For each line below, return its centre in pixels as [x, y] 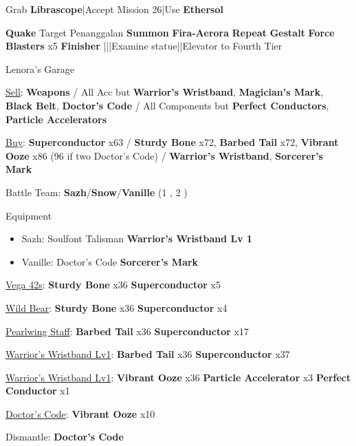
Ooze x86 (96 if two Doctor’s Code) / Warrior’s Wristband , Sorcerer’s [164, 155]
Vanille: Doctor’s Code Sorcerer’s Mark [110, 261]
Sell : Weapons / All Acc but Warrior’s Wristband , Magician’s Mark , [165, 92]
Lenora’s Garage [40, 68]
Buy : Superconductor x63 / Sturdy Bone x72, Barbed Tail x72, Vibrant [172, 142]
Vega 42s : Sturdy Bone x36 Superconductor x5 [113, 285]
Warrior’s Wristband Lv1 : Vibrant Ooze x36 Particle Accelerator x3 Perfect [178, 377]
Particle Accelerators [56, 119]
